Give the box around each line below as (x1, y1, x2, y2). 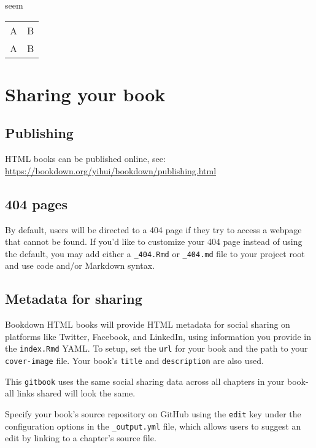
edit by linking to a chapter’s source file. (5, 431, 156, 444)
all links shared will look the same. (5, 387, 136, 400)
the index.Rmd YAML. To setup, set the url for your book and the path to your (5, 342, 308, 355)
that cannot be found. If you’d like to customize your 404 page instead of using (5, 235, 303, 248)
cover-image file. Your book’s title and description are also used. (5, 354, 264, 367)
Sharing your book (5, 81, 166, 106)
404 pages (5, 194, 68, 213)
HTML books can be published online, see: (5, 152, 166, 165)
